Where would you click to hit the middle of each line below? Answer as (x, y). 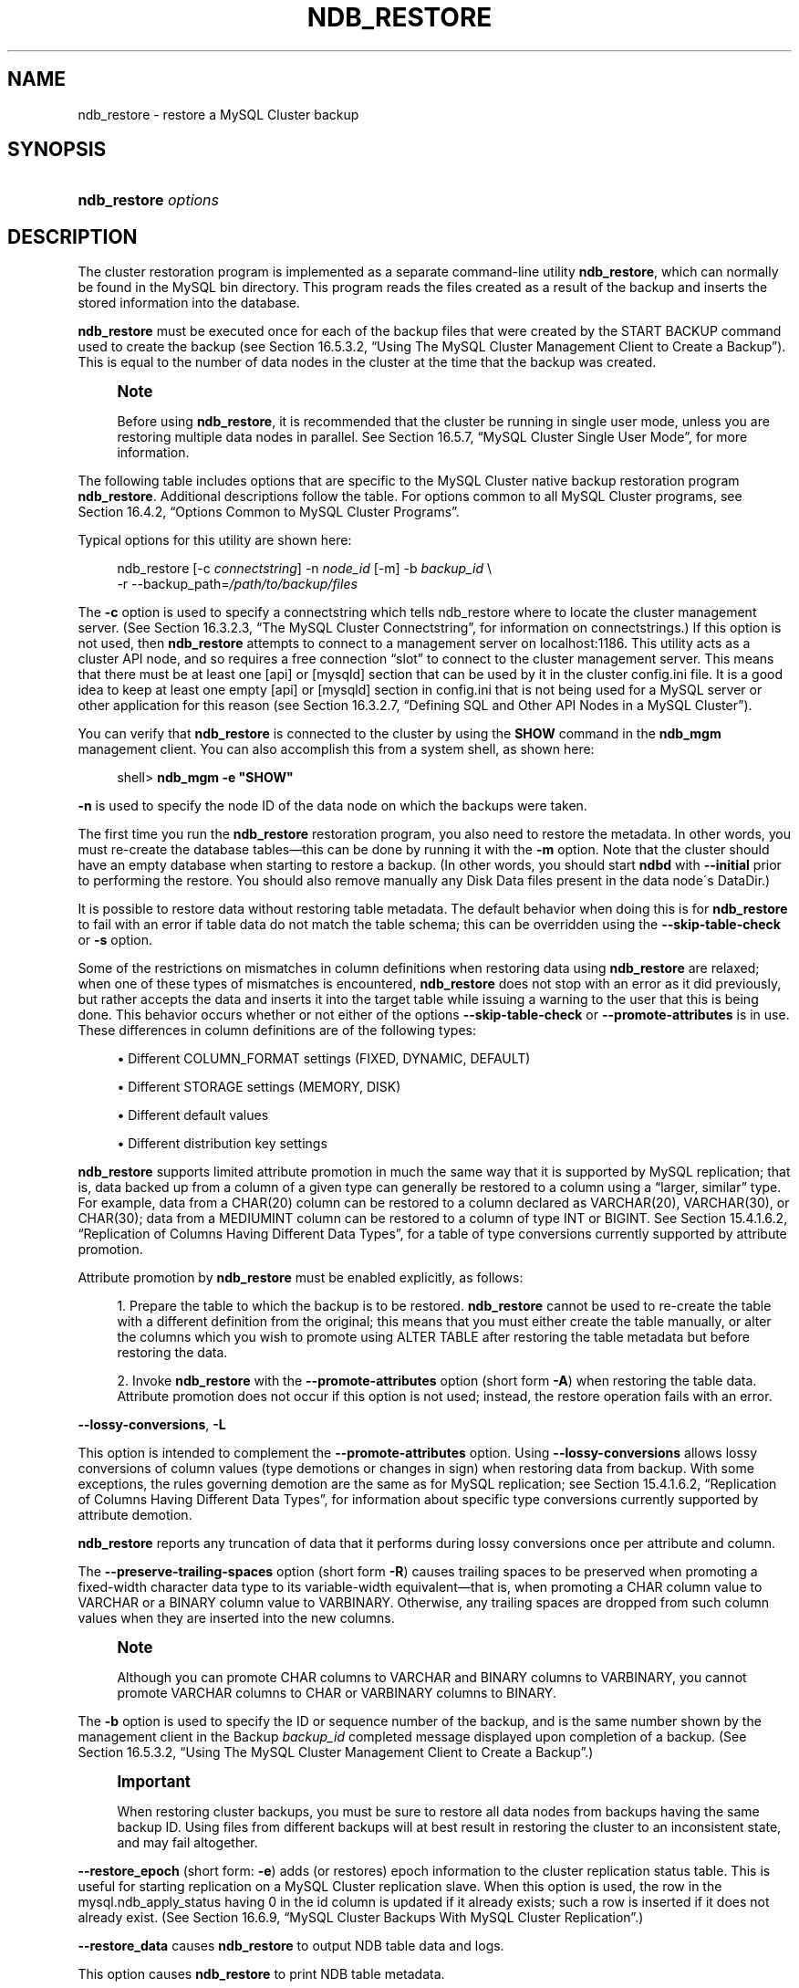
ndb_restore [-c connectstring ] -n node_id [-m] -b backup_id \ (305, 569)
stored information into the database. (189, 303)
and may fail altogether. (187, 1843)
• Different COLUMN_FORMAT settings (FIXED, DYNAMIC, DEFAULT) (324, 1059)
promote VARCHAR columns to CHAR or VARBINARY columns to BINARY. (337, 1693)
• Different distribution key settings (222, 1144)
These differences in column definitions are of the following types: (277, 1031)
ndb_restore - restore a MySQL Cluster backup (218, 114)
